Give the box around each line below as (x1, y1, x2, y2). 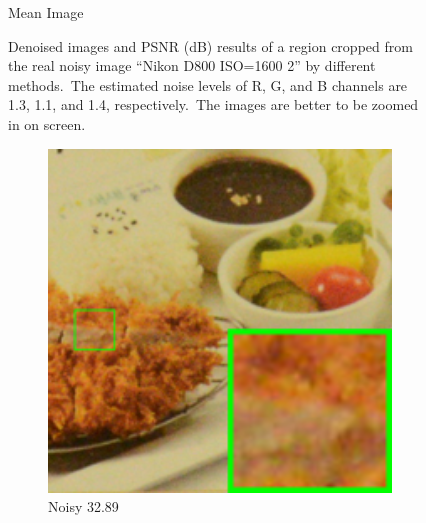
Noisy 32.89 (48, 496, 119, 517)
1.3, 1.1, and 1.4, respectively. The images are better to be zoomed (8, 94, 419, 115)
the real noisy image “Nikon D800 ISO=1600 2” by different (8, 55, 376, 76)
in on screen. (8, 113, 86, 134)
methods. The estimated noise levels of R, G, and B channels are (8, 74, 408, 95)
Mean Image (8, 2, 84, 22)
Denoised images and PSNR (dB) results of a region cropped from (8, 35, 413, 56)
